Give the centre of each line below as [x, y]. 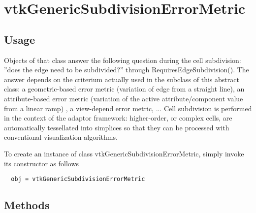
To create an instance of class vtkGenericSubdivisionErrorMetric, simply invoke [124, 153]
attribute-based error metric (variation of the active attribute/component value [124, 98]
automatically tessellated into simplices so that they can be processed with [117, 127]
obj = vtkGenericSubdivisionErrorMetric [78, 179]
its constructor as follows [42, 163]
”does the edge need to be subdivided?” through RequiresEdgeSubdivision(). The [127, 70]
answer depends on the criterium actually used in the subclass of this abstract [122, 79]
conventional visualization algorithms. [61, 137]
